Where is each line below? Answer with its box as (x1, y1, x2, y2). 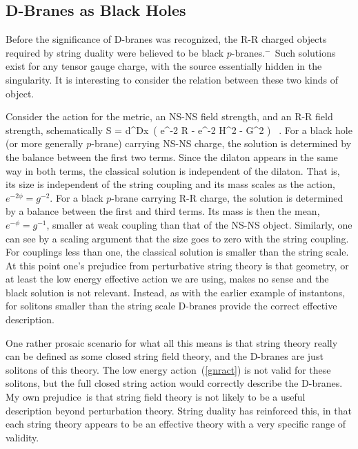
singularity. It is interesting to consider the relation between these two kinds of (6, 72, 339, 86)
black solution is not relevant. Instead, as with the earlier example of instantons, (6, 285, 346, 299)
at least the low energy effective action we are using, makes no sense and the (6, 271, 329, 286)
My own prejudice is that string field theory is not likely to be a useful (6, 390, 306, 404)
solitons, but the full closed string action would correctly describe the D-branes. (6, 376, 343, 390)
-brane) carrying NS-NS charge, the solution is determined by (91, 136, 352, 151)
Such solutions (275, 45, 336, 59)
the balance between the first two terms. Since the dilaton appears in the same (6, 149, 338, 164)
